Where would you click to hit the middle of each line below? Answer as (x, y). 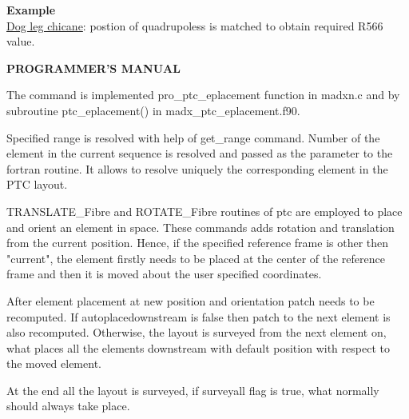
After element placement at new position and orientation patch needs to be (191, 300)
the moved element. (54, 363)
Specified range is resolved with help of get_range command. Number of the (193, 137)
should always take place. (68, 406)
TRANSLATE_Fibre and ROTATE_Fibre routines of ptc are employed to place (204, 211)
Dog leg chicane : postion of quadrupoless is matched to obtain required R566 (195, 25)
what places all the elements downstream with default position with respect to (198, 347)
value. (21, 41)
